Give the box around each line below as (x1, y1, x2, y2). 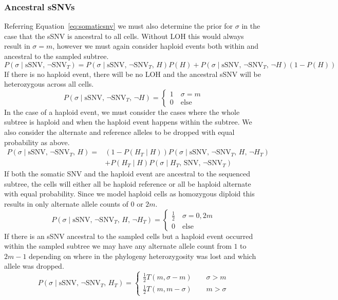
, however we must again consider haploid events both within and (52, 41, 259, 51)
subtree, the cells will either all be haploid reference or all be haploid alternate (4, 178, 251, 189)
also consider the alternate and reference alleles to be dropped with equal (4, 126, 235, 137)
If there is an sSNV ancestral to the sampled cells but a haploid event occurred (4, 230, 253, 241)
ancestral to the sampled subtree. (4, 51, 109, 61)
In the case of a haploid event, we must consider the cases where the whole (4, 106, 240, 117)
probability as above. (4, 136, 70, 147)
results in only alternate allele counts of (4, 198, 128, 209)
